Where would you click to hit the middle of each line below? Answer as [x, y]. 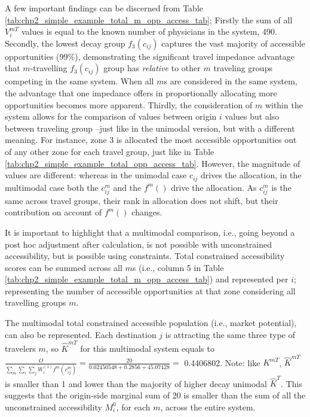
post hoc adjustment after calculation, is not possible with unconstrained [139, 244]
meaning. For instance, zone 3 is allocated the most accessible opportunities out [151, 140]
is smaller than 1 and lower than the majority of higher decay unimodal [136, 383]
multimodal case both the [52, 187]
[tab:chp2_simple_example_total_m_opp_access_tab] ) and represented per [147, 279]
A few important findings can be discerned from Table [104, 8]
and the [127, 187]
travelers [20, 348]
